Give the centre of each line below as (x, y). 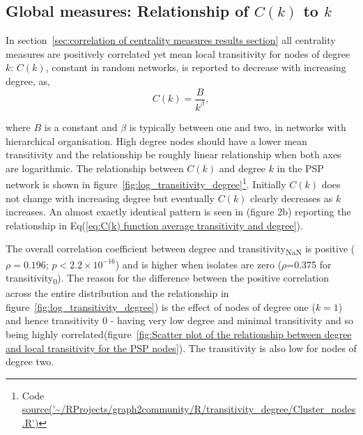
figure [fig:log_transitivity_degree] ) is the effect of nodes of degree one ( (161, 306)
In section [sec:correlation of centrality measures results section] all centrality (171, 40)
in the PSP (300, 168)
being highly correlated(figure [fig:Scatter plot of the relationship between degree (179, 334)
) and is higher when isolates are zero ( (199, 264)
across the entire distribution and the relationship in (117, 293)
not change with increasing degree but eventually (110, 198)
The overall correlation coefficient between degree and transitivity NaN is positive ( (180, 250)
